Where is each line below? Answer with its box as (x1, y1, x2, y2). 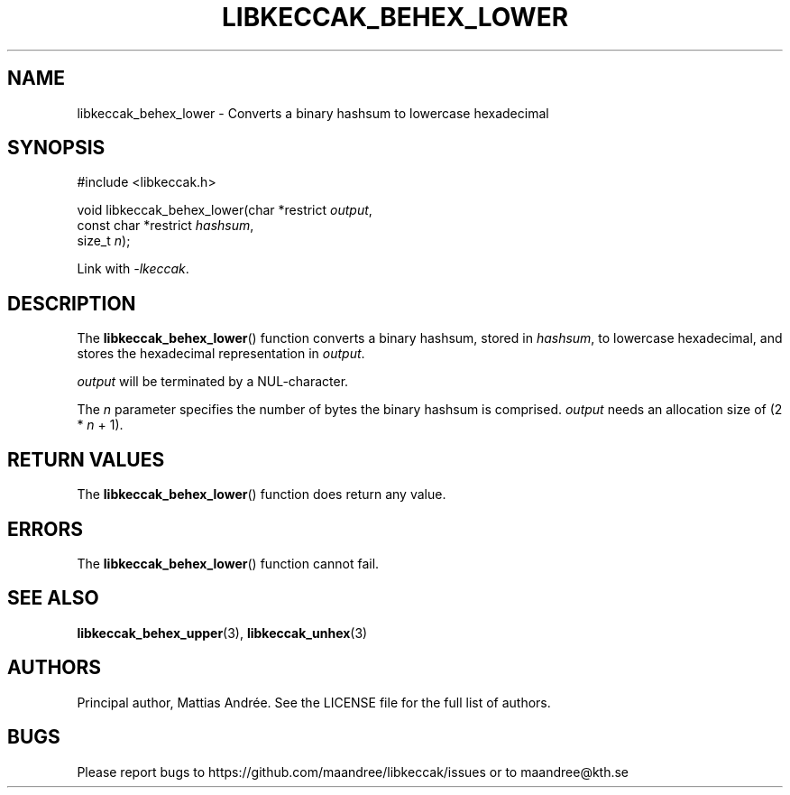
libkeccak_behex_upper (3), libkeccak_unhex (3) (77, 624, 368, 641)
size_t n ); (77, 233, 131, 249)
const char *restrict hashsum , (77, 217, 254, 234)
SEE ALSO (7, 587, 99, 610)
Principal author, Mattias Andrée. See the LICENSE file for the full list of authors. (77, 694, 551, 710)
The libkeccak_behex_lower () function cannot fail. (77, 555, 380, 571)
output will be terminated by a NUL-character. (77, 374, 349, 390)
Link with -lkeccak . (77, 261, 189, 277)
